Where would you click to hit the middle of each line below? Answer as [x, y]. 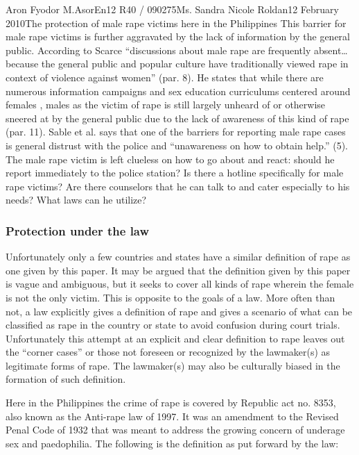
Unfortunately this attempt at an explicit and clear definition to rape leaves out [175, 338]
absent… [331, 50]
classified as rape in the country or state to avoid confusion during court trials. [173, 325]
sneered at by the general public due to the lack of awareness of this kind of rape [177, 118]
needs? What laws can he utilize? [76, 200]
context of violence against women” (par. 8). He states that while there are [165, 77]
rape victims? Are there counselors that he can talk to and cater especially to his [178, 186]
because [22, 64]
